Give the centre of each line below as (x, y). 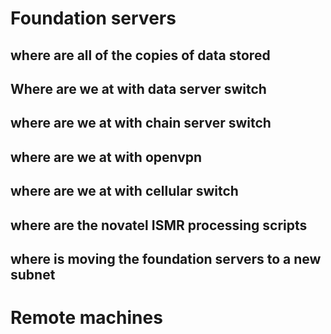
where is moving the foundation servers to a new (166, 258)
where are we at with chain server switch (141, 123)
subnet (33, 274)
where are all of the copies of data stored (140, 55)
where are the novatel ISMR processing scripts (159, 225)
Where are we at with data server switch (138, 88)
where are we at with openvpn (106, 157)
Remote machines (86, 318)
